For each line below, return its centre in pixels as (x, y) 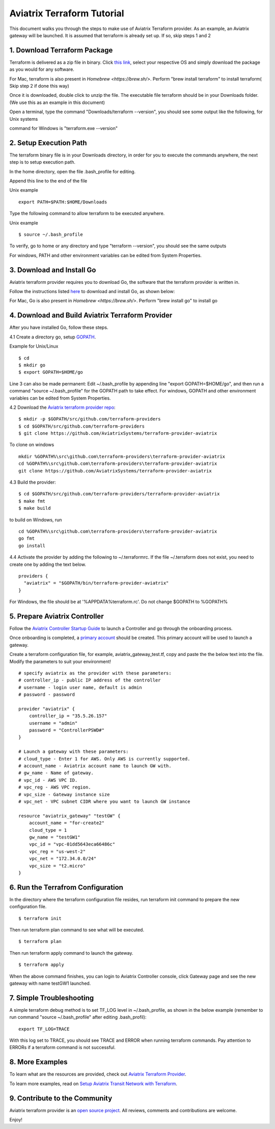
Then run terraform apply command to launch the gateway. (71, 953)
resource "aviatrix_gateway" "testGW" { (70, 816)
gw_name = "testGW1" (54, 837)
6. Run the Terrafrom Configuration (66, 887)
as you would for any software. (42, 69)
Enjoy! (16, 1119)
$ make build (35, 508)
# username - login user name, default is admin (80, 687)
